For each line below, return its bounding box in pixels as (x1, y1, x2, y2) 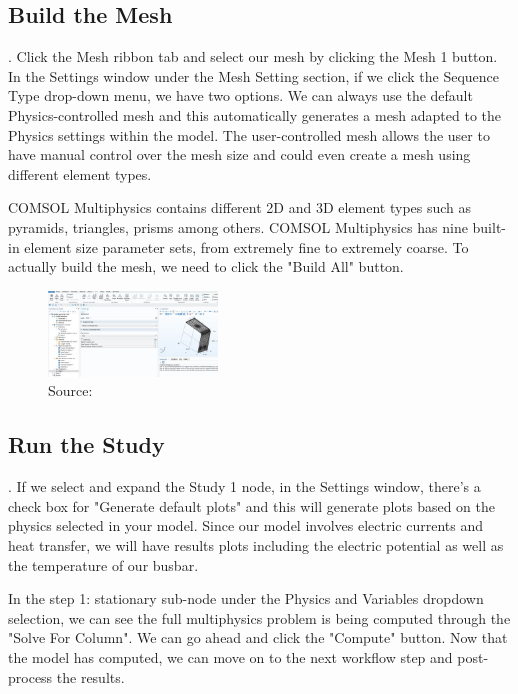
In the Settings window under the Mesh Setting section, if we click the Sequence (8, 65, 500, 86)
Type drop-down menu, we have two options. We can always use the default (8, 85, 473, 106)
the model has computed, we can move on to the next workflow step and (8, 646, 453, 667)
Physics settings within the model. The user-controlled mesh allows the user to (8, 124, 490, 145)
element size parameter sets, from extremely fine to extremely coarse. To (24, 236, 469, 257)
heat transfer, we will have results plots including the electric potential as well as (8, 535, 504, 556)
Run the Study (8, 429, 165, 460)
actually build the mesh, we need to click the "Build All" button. (8, 256, 404, 277)
